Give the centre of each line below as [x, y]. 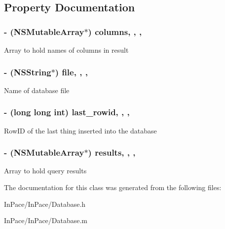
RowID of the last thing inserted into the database [80, 130]
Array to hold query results [45, 171]
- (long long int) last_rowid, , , [67, 112]
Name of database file [37, 90]
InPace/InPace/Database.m [46, 220]
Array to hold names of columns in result [66, 50]
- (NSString [28, 72]
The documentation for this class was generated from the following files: [113, 187]
